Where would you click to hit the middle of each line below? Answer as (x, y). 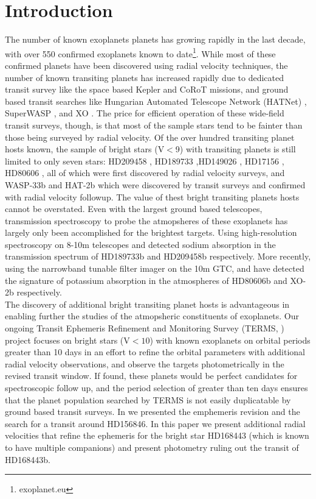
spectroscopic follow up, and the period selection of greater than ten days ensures (156, 388)
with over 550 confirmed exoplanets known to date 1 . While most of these (140, 52)
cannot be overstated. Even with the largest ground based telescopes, (134, 209)
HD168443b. (28, 459)
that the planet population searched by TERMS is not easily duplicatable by (148, 399)
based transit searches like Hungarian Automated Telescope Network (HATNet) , (156, 101)
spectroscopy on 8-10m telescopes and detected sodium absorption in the (140, 244)
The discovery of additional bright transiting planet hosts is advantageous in (147, 304)
